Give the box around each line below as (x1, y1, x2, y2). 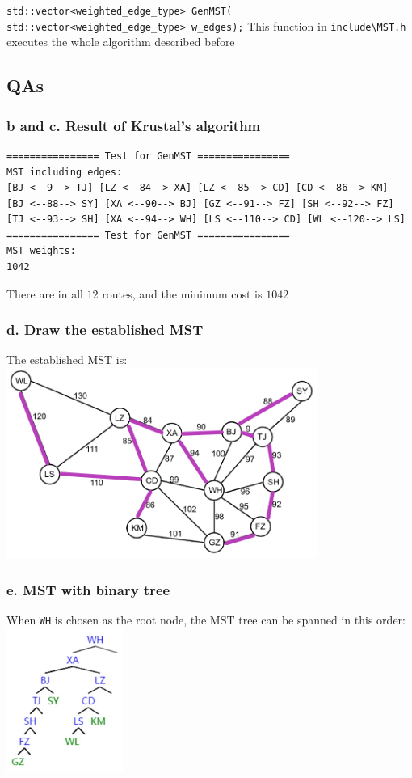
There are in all (6, 285, 83, 302)
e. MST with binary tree (6, 579, 170, 599)
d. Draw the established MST (6, 319, 204, 340)
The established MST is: (6, 351, 128, 368)
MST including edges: (6, 166, 123, 178)
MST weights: (6, 245, 76, 257)
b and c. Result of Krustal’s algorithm (6, 115, 261, 135)
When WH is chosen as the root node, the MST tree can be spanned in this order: (6, 611, 406, 628)
